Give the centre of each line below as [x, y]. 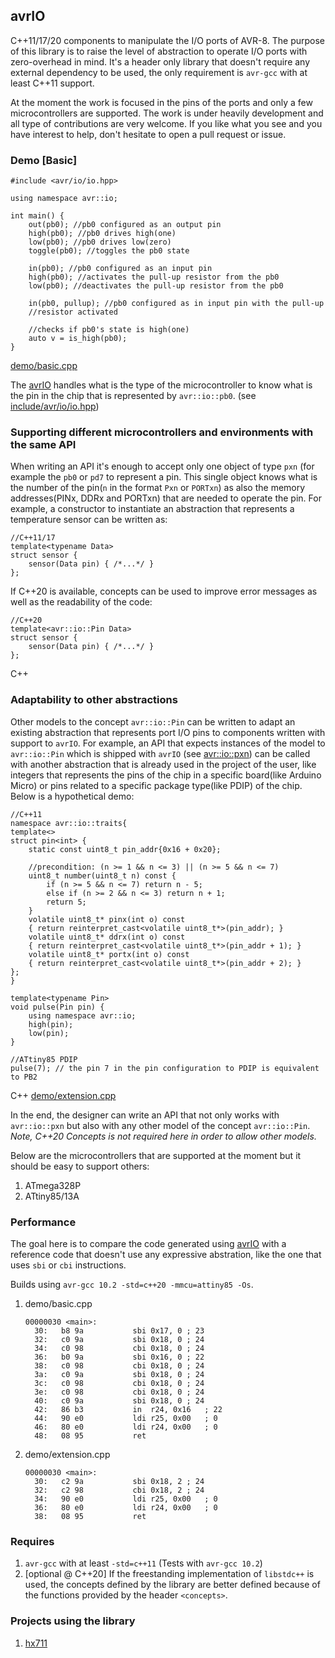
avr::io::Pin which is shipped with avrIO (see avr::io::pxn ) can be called [160, 753]
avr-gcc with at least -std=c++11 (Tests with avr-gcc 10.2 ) [143, 1563]
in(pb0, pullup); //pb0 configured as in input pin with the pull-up [176, 304]
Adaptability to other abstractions [94, 700]
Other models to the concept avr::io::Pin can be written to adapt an [153, 721]
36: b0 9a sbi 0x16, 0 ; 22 [119, 1357]
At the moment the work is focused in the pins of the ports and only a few [161, 102]
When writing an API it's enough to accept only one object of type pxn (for [162, 466]
